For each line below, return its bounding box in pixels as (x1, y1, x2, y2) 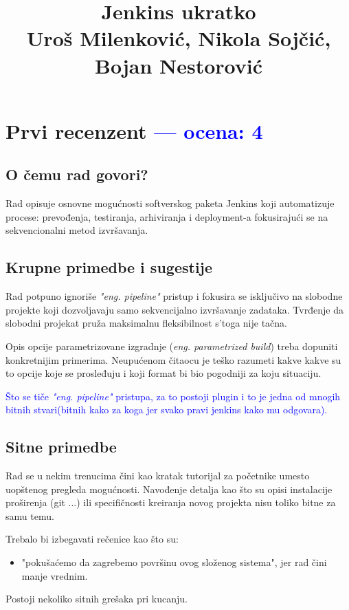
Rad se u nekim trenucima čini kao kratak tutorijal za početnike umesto (5, 468, 310, 483)
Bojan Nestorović (95, 51, 262, 79)
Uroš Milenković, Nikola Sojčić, (26, 24, 331, 52)
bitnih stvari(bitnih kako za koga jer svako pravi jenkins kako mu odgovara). (5, 402, 328, 417)
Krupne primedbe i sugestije (5, 257, 213, 278)
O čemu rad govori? (5, 164, 148, 185)
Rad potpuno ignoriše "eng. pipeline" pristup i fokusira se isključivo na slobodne (5, 289, 343, 303)
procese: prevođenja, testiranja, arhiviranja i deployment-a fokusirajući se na (5, 209, 328, 224)
